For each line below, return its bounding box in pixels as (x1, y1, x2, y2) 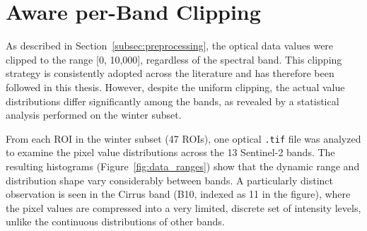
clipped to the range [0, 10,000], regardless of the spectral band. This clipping (6, 52, 342, 66)
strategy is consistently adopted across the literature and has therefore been (6, 66, 334, 81)
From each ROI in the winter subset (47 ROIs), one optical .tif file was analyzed (6, 131, 361, 146)
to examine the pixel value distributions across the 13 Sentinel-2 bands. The (6, 145, 335, 160)
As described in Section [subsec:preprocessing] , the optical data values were (6, 38, 334, 53)
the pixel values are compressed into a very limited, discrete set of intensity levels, (6, 200, 361, 215)
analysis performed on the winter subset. (6, 107, 182, 122)
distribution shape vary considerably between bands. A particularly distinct (6, 172, 334, 187)
